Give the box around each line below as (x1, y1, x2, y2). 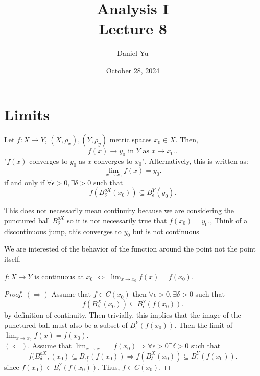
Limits (4, 103, 50, 124)
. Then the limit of (174, 319, 233, 330)
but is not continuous (132, 225, 199, 236)
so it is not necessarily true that (67, 215, 167, 225)
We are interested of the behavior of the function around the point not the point (4, 243, 256, 254)
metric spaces (109, 134, 152, 145)
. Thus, (98, 361, 120, 372)
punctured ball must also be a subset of (4, 319, 128, 330)
